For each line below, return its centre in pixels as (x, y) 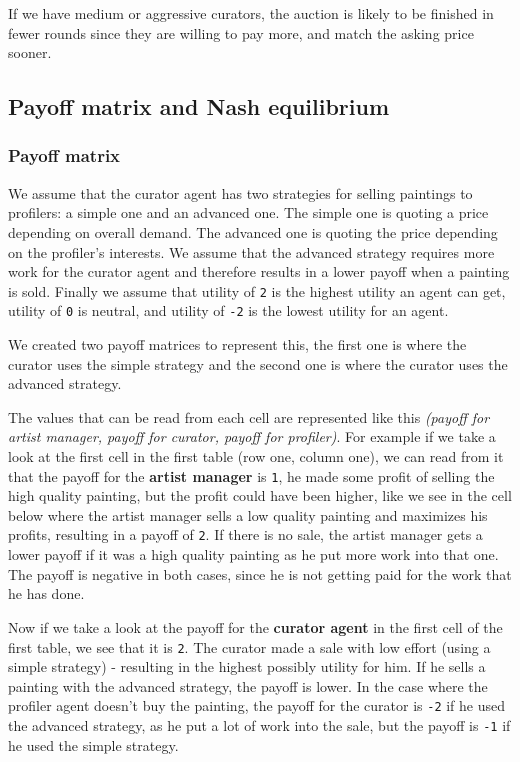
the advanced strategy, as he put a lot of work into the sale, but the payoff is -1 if (259, 725)
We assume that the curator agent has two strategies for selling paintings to (240, 192)
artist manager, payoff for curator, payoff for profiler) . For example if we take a (252, 436)
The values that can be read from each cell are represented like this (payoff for (249, 416)
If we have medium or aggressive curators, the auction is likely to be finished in (251, 13)
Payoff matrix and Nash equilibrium (199, 106)
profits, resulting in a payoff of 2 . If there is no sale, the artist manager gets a (245, 534)
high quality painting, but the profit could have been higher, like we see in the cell (260, 495)
